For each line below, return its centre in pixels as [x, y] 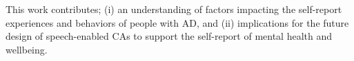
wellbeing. [27, 49]
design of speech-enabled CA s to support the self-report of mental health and [169, 36]
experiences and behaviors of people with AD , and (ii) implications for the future [177, 22]
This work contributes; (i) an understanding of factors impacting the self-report [174, 9]
